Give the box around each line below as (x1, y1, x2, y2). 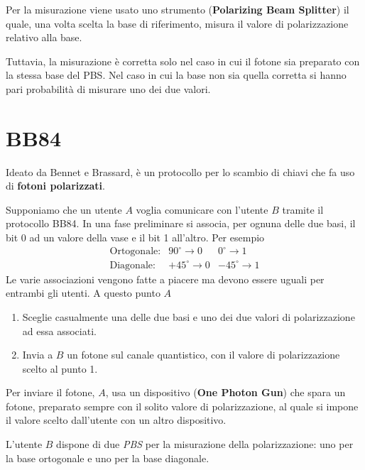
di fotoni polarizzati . (6, 178, 105, 193)
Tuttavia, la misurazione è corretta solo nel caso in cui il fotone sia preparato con (6, 53, 360, 68)
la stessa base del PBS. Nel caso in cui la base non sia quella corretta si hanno (6, 67, 347, 82)
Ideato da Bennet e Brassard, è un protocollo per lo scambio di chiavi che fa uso (6, 164, 355, 179)
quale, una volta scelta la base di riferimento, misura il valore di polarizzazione (6, 16, 349, 31)
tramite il (282, 202, 324, 217)
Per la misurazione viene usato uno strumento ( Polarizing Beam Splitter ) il (6, 2, 349, 16)
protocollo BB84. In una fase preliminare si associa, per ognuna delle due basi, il (6, 216, 356, 231)
